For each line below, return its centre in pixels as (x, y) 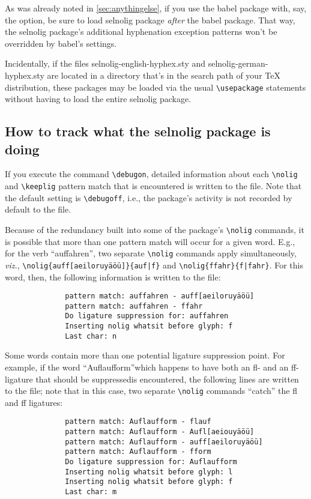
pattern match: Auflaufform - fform (138, 452)
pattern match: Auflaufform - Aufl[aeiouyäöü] (160, 432)
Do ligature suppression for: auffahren (147, 316)
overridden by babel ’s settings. (61, 43)
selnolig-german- (238, 63)
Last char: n (91, 336)
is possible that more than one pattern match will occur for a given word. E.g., (150, 241)
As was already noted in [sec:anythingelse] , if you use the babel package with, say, (156, 8)
